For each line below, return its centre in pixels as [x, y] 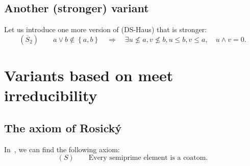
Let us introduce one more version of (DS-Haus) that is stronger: [106, 29]
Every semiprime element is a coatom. [148, 158]
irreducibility [51, 95]
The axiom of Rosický [63, 127]
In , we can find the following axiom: [62, 149]
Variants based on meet [89, 75]
